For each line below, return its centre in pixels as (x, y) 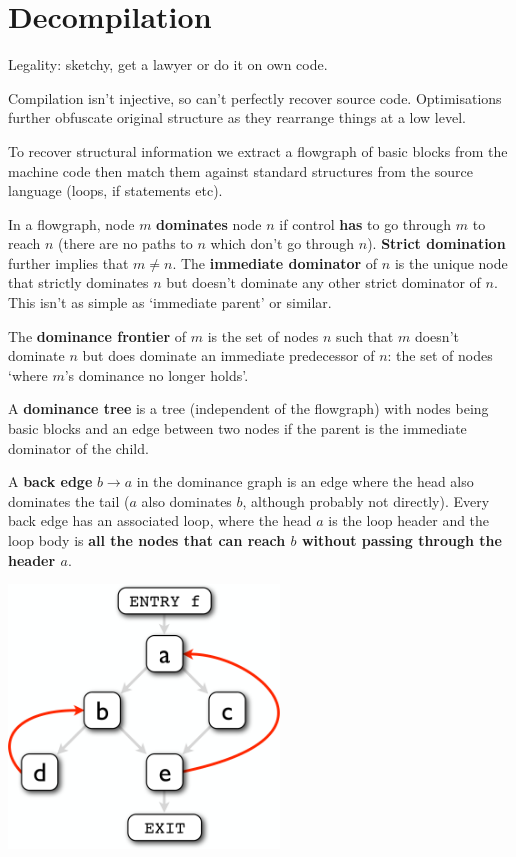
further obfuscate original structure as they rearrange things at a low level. (237, 117)
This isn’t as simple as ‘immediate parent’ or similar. (170, 302)
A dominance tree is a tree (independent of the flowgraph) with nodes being (248, 408)
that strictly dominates (78, 282)
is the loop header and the (409, 520)
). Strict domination (436, 243)
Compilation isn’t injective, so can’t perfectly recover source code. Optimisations (255, 97)
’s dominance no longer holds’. (156, 374)
